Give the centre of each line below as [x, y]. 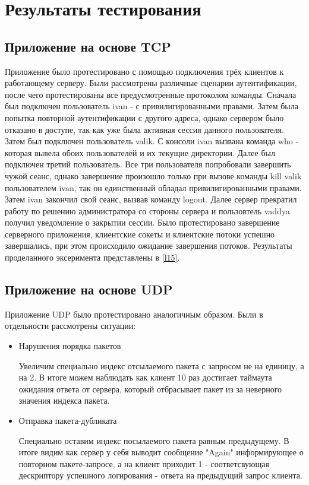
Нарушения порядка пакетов [70, 346]
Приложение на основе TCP [88, 46]
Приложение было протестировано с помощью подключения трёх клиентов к [144, 71]
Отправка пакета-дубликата [68, 421]
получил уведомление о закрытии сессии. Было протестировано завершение [142, 222]
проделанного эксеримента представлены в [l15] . [92, 257]
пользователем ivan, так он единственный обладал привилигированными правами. [153, 187]
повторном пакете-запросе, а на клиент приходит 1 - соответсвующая [144, 463]
